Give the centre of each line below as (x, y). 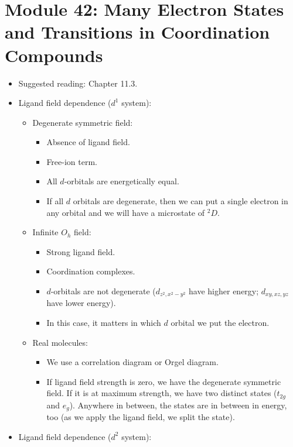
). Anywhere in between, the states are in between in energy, (178, 405)
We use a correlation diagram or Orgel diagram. (132, 362)
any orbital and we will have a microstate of (126, 212)
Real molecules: (60, 342)
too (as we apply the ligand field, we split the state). (141, 417)
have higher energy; (224, 291)
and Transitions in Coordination (137, 32)
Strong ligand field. (81, 251)
